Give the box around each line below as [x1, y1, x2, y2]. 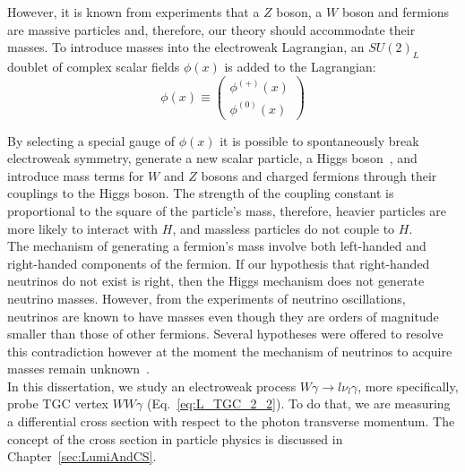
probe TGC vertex [7, 394, 108, 413]
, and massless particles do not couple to [172, 219, 395, 237]
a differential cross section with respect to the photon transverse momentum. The [7, 412, 455, 431]
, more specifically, [357, 376, 459, 395]
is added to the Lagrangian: [224, 56, 376, 75]
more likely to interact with [7, 219, 159, 237]
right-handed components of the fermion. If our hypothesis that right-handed [7, 253, 430, 272]
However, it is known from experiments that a [7, 3, 260, 21]
